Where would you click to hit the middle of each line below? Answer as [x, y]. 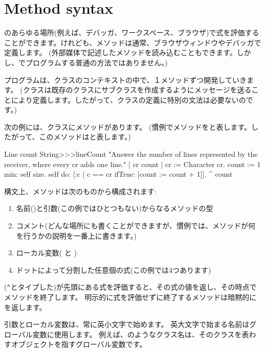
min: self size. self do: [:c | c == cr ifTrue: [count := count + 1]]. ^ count [118, 174]
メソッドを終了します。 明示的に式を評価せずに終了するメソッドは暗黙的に [130, 297]
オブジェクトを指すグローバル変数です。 [79, 344]
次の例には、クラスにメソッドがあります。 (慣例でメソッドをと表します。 [128, 126]
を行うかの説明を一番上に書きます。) [76, 235]
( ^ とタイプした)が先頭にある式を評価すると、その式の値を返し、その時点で [130, 287]
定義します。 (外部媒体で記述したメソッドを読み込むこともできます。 [120, 52]
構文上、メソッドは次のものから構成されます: [80, 191]
